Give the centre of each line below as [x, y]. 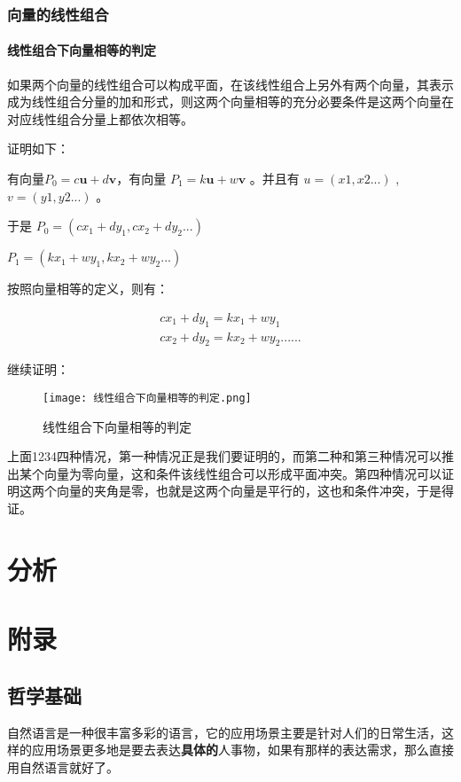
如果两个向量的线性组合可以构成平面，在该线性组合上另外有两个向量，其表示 [230, 84]
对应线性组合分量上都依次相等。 [100, 118]
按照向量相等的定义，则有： [88, 289]
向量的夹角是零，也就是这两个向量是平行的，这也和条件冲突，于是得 [255, 491]
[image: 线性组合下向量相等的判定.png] [147, 399]
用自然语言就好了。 [63, 766]
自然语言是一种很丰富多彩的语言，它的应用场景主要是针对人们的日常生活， [224, 732]
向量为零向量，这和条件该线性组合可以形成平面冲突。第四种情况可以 [242, 473]
